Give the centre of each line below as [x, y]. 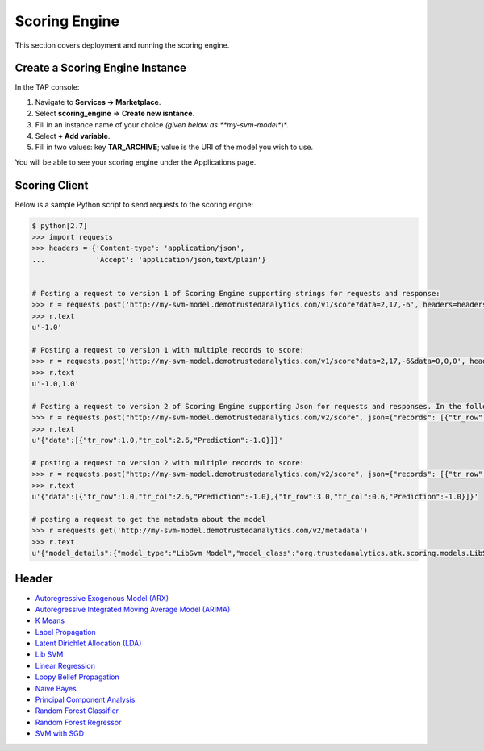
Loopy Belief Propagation [77, 677]
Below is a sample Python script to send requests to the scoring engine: [134, 204]
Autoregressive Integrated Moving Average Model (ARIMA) [133, 609]
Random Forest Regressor [78, 722]
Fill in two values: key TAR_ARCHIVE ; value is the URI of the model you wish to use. [174, 147]
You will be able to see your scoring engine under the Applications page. [136, 162]
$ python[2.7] [60, 225]
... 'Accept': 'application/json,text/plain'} [149, 259]
